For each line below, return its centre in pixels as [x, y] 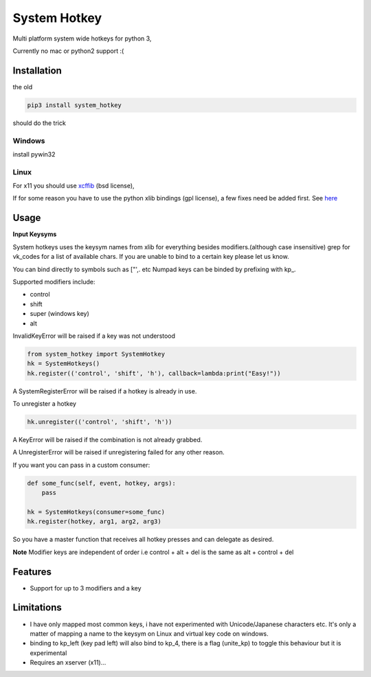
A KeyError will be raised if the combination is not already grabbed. [108, 440]
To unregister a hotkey [45, 404]
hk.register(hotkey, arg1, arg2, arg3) [94, 521]
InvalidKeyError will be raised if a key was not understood [94, 336]
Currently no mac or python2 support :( [68, 51]
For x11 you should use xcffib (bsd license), [74, 186]
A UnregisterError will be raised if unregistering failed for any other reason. [119, 452]
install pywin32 [34, 154]
